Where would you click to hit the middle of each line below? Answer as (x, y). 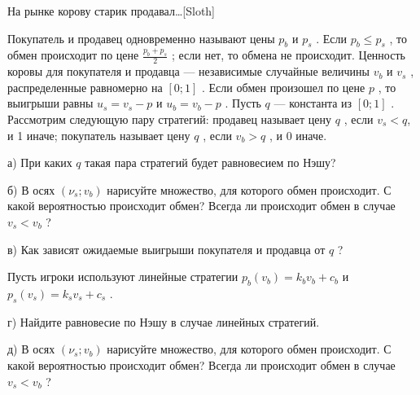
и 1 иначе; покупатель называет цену (99, 135)
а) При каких (40, 162)
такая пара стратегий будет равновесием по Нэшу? (210, 162)
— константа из (313, 103)
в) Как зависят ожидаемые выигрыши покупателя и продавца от (166, 249)
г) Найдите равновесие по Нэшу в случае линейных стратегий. (164, 321)
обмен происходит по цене (73, 55)
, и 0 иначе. (298, 135)
